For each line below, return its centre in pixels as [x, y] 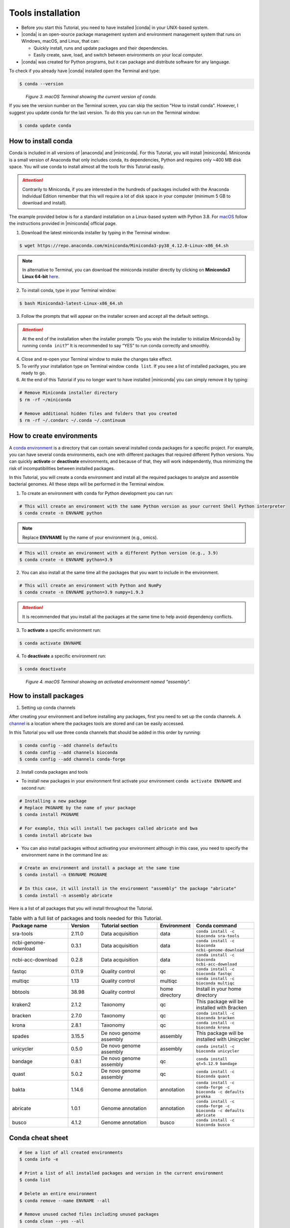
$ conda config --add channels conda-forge [72, 759]
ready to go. [34, 373]
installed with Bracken [222, 1008]
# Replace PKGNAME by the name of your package [77, 808]
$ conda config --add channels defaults [68, 746]
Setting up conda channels [48, 707]
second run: [34, 788]
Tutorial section [120, 926]
